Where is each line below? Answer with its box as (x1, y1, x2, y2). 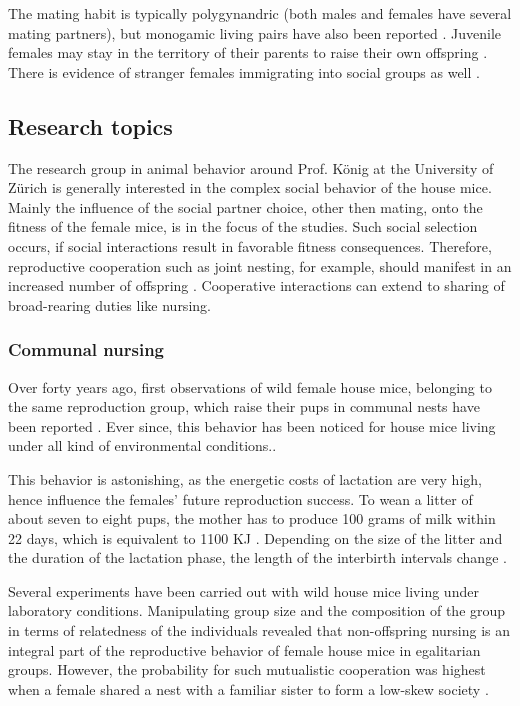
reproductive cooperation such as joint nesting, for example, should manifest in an (8, 255, 512, 276)
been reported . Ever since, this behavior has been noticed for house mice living (8, 415, 496, 436)
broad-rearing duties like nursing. (8, 294, 211, 315)
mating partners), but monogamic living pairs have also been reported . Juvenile (8, 22, 501, 43)
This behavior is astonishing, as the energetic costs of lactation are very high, (8, 468, 482, 489)
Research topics (8, 110, 173, 141)
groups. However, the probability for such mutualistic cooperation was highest (8, 659, 486, 680)
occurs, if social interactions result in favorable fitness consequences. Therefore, (8, 235, 492, 256)
